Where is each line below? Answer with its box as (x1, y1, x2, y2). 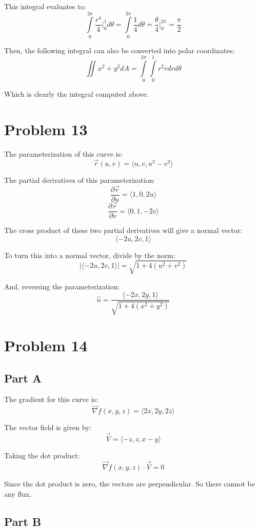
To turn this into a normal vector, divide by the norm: (4, 249, 175, 260)
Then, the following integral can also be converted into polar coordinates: (4, 45, 235, 55)
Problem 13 (4, 119, 88, 140)
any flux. (4, 488, 32, 499)
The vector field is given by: (4, 422, 92, 433)
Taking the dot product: (4, 450, 80, 461)
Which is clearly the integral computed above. (4, 89, 149, 99)
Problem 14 (4, 335, 88, 356)
